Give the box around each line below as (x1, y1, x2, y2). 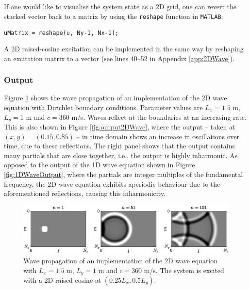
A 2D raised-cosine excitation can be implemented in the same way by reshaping (4, 43, 244, 53)
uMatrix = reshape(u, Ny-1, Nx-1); (4, 30, 119, 37)
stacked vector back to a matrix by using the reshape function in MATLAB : (4, 11, 223, 21)
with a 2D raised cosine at (23, 274, 101, 285)
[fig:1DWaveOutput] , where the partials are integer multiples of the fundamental (4, 169, 243, 179)
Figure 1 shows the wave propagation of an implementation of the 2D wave (4, 93, 227, 103)
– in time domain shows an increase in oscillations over (76, 131, 240, 141)
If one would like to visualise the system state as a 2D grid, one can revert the (4, 1, 237, 11)
